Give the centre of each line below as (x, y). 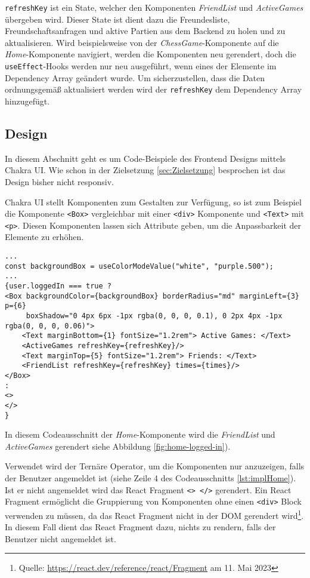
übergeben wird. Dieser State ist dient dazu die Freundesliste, (117, 19)
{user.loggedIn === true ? (58, 286)
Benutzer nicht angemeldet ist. (61, 538)
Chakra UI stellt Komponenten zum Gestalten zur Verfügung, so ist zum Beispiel (153, 202)
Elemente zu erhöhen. (44, 237)
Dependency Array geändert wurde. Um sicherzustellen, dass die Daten (135, 77)
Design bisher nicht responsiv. (59, 181)
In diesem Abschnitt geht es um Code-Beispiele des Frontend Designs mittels (145, 158)
